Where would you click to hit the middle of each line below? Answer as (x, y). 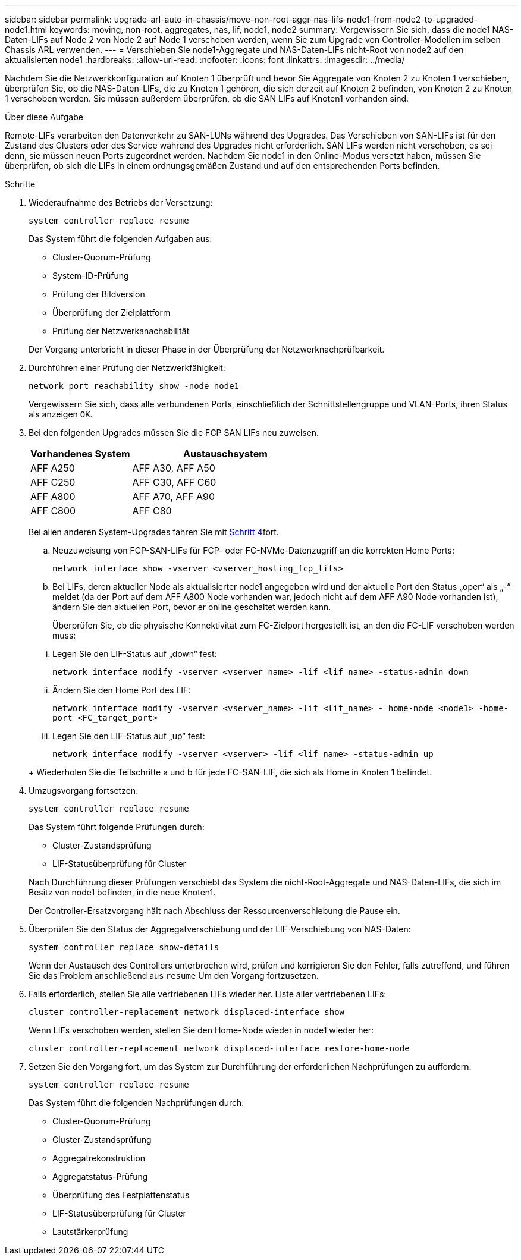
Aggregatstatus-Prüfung (100, 1176)
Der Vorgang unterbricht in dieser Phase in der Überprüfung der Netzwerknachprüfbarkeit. (207, 349)
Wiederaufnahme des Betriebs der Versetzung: (121, 202)
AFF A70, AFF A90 (174, 497)
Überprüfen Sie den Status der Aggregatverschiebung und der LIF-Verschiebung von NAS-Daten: (220, 929)
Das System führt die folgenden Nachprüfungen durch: (136, 1103)
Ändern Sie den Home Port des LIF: (122, 690)
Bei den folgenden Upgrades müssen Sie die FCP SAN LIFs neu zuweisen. (174, 433)
